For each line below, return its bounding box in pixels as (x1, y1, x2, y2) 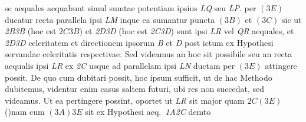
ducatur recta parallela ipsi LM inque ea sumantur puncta (5, 13, 215, 25)
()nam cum (5, 105, 45, 118)
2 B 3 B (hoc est (5, 25, 57, 37)
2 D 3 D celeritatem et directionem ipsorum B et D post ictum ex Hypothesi (5, 36, 274, 48)
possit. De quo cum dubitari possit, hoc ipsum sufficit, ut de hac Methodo (5, 71, 272, 83)
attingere (265, 59, 297, 71)
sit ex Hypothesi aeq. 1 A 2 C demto (85, 105, 211, 118)
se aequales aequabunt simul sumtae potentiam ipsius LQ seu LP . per (5, 2, 256, 14)
